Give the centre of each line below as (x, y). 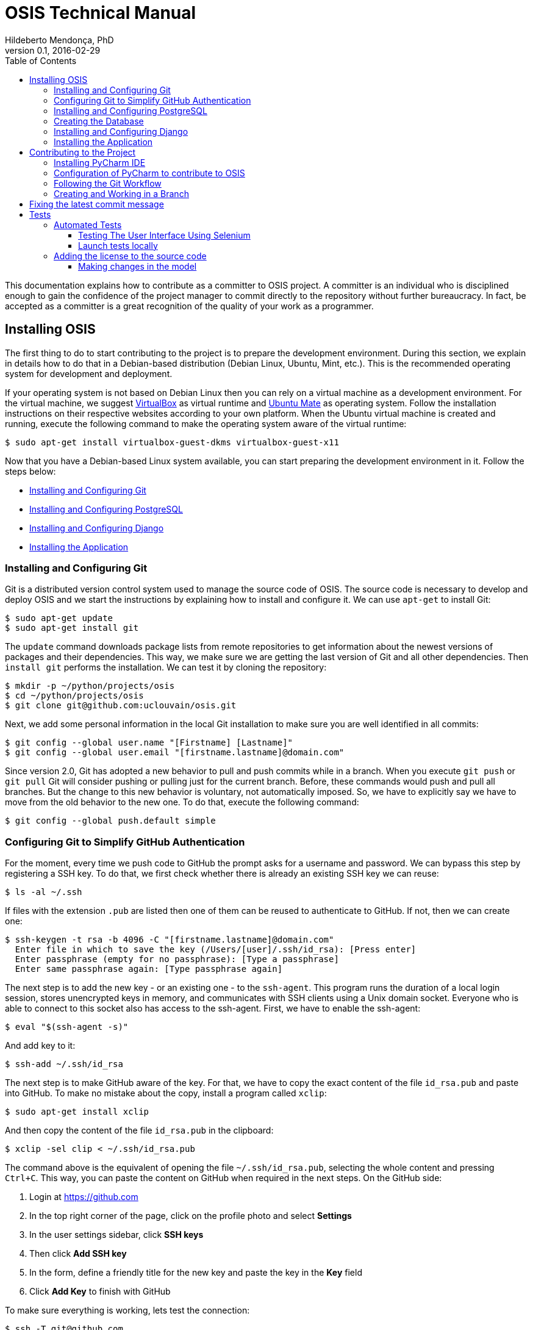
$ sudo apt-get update (59, 618)
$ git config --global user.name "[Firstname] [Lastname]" (149, 743)
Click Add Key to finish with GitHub (100, 1292)
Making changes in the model (138, 266)
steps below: (30, 471)
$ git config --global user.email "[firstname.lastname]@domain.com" (175, 753)
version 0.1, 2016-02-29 (53, 50)
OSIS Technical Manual (101, 13)
